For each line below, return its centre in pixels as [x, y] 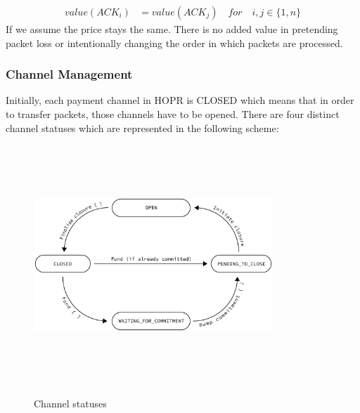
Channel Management [69, 74]
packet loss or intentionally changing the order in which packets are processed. [174, 42]
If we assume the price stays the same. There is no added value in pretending [172, 29]
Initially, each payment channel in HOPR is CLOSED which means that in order [180, 100]
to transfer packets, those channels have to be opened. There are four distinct [173, 114]
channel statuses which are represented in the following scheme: [142, 127]
